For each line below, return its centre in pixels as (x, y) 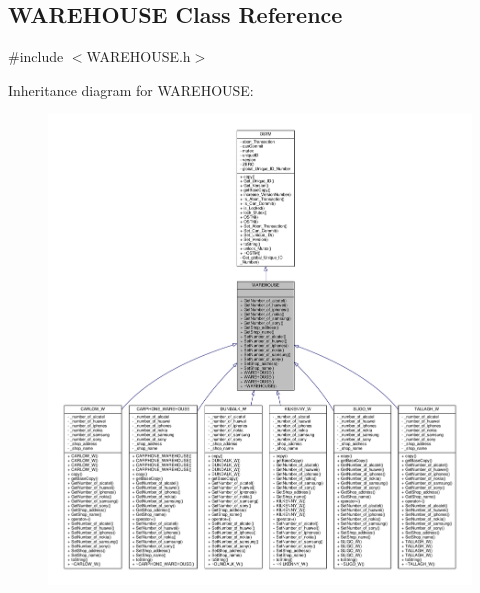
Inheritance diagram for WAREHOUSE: (131, 89)
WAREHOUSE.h (138, 56)
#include (36, 56)
